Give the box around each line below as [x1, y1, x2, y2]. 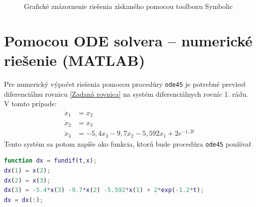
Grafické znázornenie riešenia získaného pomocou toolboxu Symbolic [24, 1, 233, 11]
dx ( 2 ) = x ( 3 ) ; [4, 177, 51, 184]
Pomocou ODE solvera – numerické [4, 30, 253, 50]
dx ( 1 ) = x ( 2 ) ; [4, 167, 51, 174]
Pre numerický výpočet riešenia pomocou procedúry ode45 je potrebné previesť [4, 78, 246, 89]
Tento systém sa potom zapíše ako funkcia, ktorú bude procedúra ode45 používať [4, 138, 252, 149]
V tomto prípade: [4, 98, 57, 109]
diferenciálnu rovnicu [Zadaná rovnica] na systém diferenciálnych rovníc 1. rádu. [4, 88, 249, 99]
